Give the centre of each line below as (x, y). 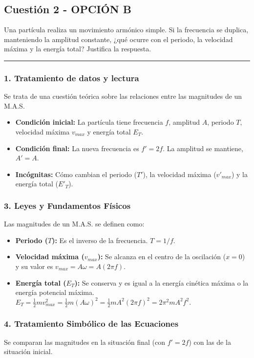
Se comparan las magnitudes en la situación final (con (85, 342)
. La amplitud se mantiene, (203, 148)
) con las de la (210, 342)
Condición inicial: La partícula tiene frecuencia (89, 122)
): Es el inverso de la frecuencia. (100, 240)
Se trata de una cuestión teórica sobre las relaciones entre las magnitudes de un (123, 96)
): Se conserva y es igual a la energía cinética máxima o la (161, 282)
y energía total (109, 131)
